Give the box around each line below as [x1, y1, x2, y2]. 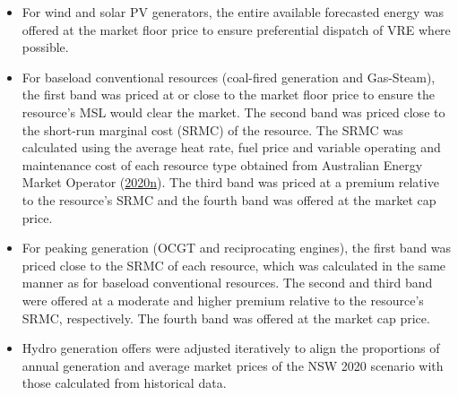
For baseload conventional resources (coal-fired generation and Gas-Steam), [22, 67, 436, 86]
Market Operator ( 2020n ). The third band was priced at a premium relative [22, 173, 439, 192]
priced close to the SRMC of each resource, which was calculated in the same [22, 255, 446, 274]
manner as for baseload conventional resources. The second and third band [22, 273, 433, 292]
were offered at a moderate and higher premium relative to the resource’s [22, 290, 424, 309]
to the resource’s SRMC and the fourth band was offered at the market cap [22, 190, 436, 209]
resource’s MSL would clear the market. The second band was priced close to [22, 102, 445, 121]
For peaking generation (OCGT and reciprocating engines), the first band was [22, 238, 452, 257]
